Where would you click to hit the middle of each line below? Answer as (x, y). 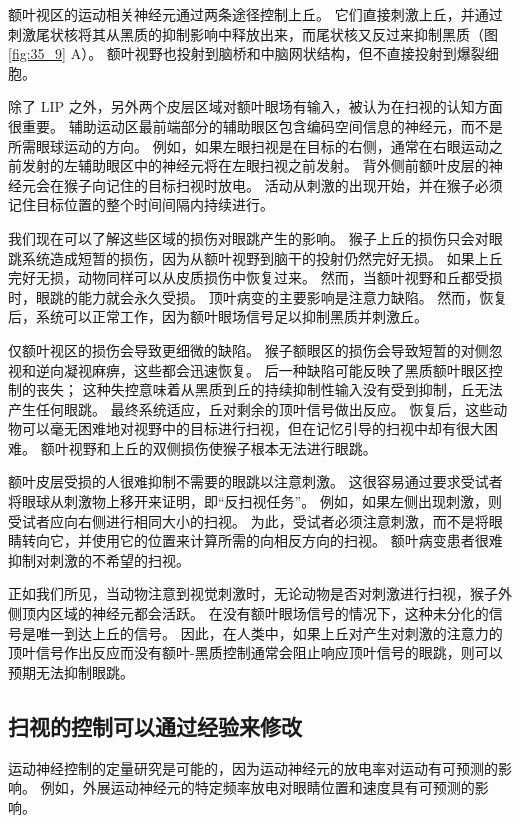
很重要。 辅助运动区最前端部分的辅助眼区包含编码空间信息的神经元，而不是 (255, 125)
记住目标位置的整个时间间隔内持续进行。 (141, 204)
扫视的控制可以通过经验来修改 (155, 725)
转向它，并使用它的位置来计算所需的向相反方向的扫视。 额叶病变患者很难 (262, 540)
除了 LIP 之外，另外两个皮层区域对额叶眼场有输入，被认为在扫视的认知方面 (255, 106)
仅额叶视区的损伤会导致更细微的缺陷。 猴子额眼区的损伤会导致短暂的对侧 (248, 349)
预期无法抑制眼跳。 (71, 671)
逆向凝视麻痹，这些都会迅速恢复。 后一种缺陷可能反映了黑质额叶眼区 (262, 369)
